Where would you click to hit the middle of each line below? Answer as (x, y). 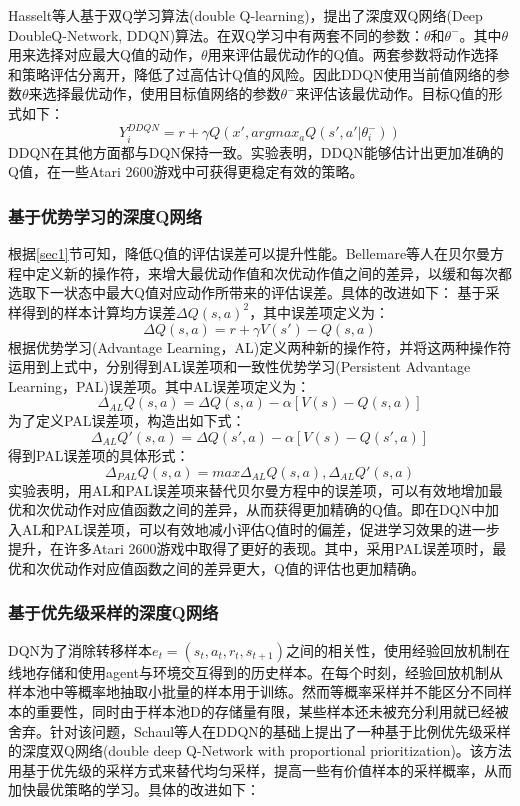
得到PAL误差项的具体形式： (99, 454)
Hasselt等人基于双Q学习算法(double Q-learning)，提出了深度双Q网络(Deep (245, 15)
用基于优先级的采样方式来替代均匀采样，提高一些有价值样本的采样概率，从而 (260, 769)
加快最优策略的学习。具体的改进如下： (134, 789)
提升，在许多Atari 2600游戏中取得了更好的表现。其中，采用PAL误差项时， (250, 548)
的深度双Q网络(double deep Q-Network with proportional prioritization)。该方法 (260, 750)
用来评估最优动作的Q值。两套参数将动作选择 (353, 54)
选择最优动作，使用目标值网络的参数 (161, 93)
